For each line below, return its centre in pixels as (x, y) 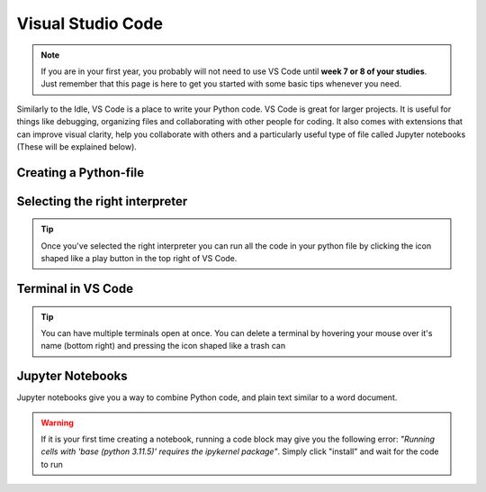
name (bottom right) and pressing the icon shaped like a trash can (163, 346)
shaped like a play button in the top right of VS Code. (139, 259)
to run (52, 464)
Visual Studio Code (90, 23)
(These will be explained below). (76, 146)
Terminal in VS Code (75, 288)
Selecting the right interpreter (102, 201)
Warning (57, 423)
